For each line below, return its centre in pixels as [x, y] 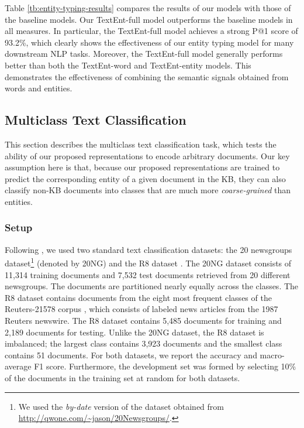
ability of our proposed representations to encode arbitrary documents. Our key [147, 155]
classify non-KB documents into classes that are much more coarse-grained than [148, 190]
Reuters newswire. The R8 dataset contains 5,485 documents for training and [143, 320]
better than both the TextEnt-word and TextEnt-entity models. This [128, 65]
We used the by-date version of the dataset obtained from [121, 406]
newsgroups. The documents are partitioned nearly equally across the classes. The [152, 286]
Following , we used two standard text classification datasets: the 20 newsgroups [148, 249]
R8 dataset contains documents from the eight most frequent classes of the [138, 297]
